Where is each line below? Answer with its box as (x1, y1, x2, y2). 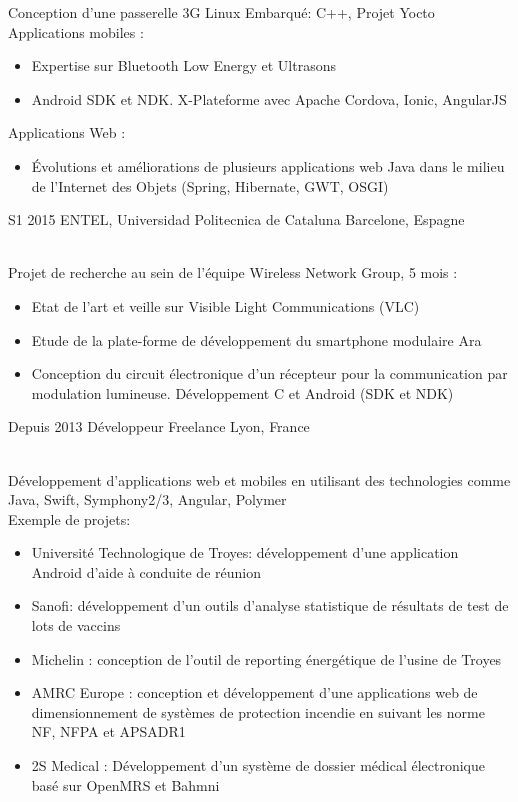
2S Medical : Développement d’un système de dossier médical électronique (31, 755, 486, 776)
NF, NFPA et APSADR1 (31, 721, 186, 742)
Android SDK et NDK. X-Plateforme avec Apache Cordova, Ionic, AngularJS (31, 88, 507, 109)
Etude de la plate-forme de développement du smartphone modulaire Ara (31, 329, 482, 350)
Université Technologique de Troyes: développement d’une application (31, 542, 459, 563)
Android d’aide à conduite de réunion (31, 561, 261, 582)
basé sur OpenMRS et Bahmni (31, 774, 220, 795)
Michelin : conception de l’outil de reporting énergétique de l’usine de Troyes (31, 648, 502, 669)
